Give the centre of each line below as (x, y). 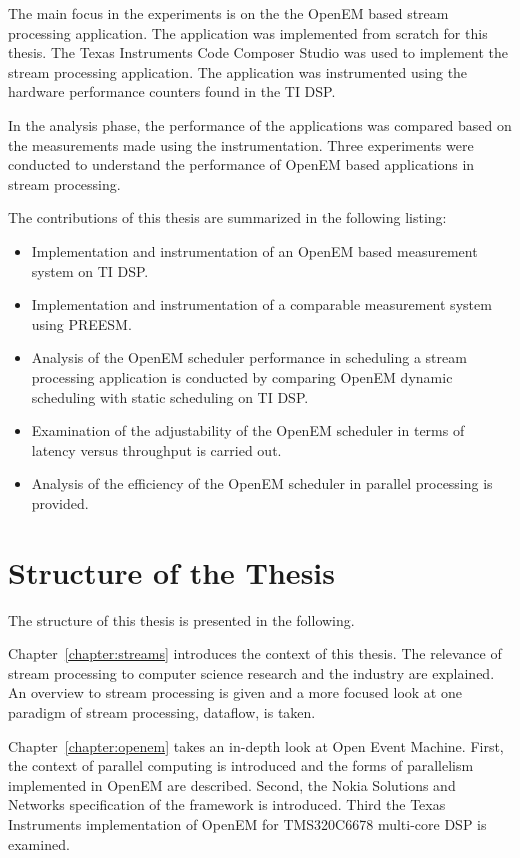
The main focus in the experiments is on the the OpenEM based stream (228, 13)
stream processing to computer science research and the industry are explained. (251, 672)
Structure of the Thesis (171, 571)
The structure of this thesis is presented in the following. (181, 619)
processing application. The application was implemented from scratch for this (248, 32)
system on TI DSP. (90, 270)
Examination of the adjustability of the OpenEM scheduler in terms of (248, 430)
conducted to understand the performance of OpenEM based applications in (241, 164)
